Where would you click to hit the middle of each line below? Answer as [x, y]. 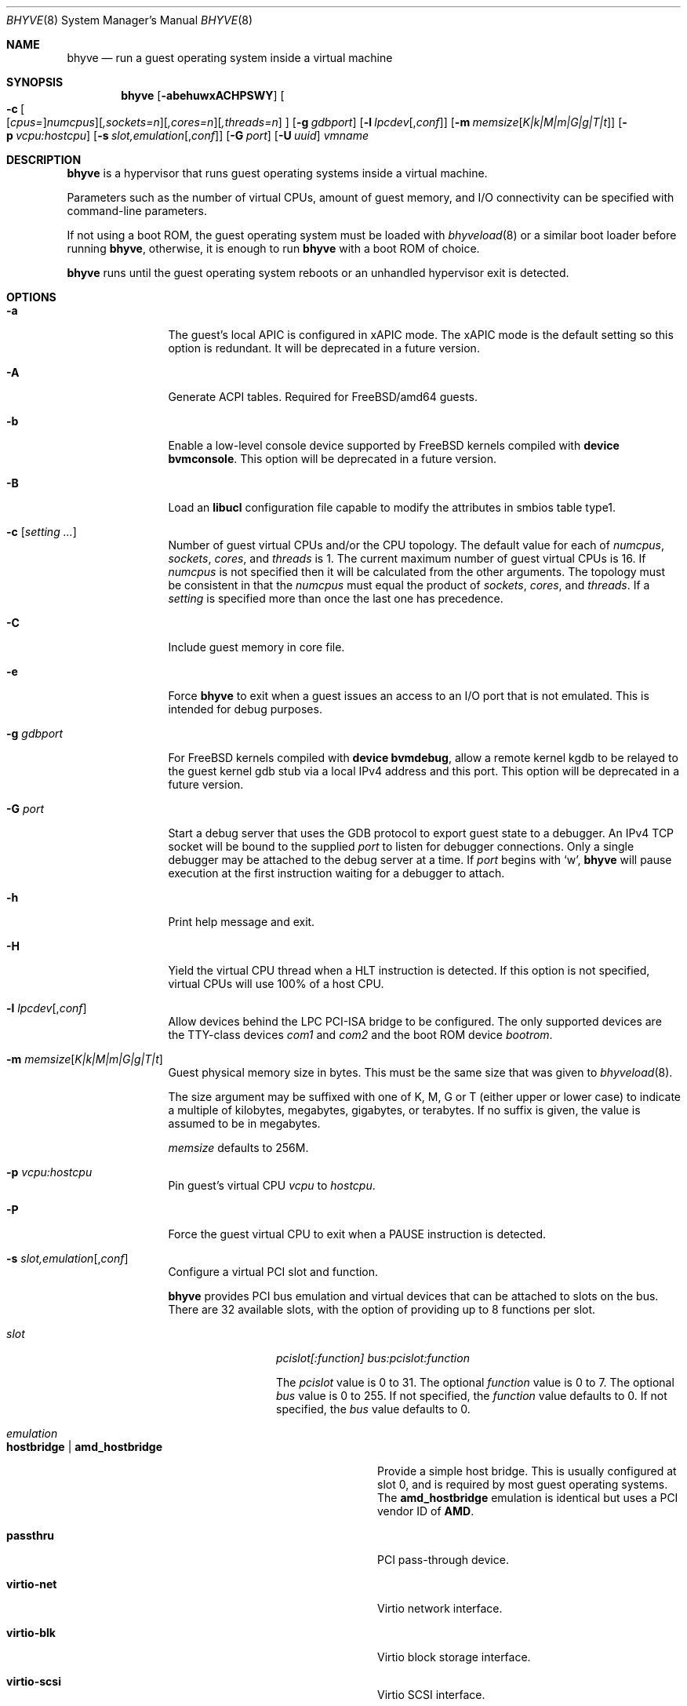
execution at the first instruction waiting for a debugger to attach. [336, 873]
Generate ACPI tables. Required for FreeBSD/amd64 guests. [323, 397]
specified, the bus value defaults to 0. [373, 1409]
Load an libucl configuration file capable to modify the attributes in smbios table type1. [392, 507]
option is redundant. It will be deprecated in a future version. [324, 348]
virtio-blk [31, 1633]
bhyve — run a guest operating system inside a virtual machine [230, 58]
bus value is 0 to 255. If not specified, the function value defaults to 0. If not [472, 1396]
